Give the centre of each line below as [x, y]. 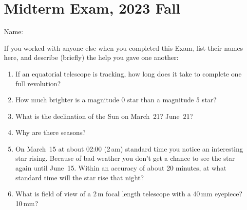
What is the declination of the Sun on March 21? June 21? [104, 116]
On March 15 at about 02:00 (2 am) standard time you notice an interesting [129, 148]
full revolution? [38, 83]
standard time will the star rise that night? [80, 177]
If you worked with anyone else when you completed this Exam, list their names [123, 48]
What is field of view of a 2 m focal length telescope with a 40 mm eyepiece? [129, 194]
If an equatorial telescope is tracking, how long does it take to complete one [128, 73]
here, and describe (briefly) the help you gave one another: [91, 57]
